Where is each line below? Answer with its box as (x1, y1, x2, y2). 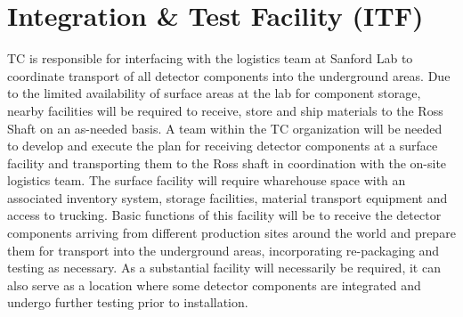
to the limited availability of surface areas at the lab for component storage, (7, 84, 421, 102)
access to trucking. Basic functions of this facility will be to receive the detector (7, 206, 442, 224)
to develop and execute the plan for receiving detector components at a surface (7, 136, 438, 155)
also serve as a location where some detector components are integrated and (7, 275, 421, 294)
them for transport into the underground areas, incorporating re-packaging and (7, 240, 440, 259)
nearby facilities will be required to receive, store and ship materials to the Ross (7, 101, 443, 119)
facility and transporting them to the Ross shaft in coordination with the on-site (7, 153, 447, 172)
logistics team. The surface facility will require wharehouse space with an (7, 171, 406, 190)
